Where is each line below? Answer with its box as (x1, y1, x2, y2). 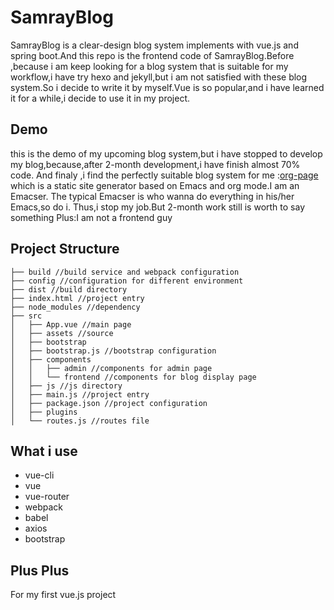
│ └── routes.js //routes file (10, 416, 150, 426)
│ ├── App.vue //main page (10, 319, 132, 330)
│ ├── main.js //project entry (10, 389, 150, 400)
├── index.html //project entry (10, 293, 145, 303)
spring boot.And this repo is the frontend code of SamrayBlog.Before (10, 49, 295, 61)
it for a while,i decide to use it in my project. (10, 92, 190, 104)
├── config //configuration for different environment (10, 276, 244, 286)
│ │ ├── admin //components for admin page (10, 363, 213, 373)
